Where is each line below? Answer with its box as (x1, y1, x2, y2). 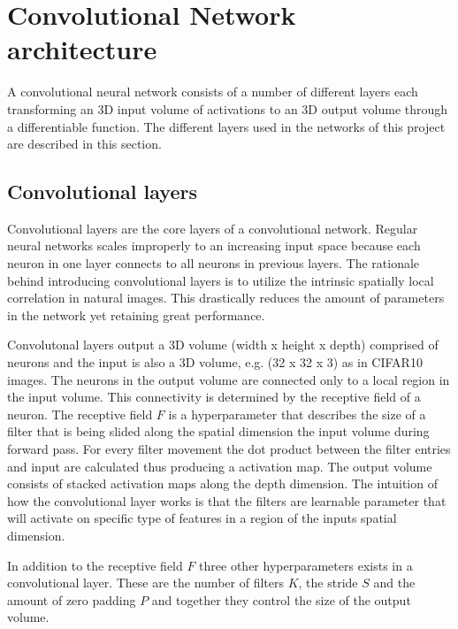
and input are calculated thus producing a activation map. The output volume (7, 456, 432, 475)
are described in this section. (7, 134, 162, 153)
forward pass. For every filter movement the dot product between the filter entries (7, 440, 451, 458)
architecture (7, 31, 157, 67)
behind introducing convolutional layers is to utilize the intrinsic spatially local (7, 271, 434, 289)
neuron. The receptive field (7, 404, 153, 423)
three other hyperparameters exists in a (199, 556, 413, 574)
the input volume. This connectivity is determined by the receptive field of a (7, 387, 421, 406)
